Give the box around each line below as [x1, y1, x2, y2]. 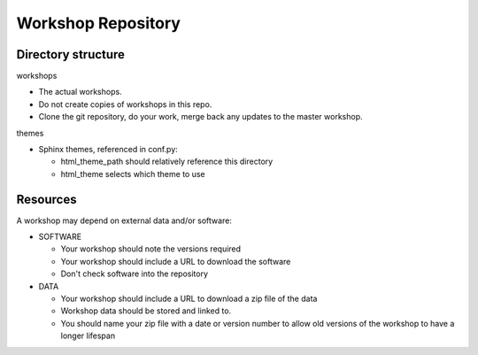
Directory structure [16, 47, 126, 62]
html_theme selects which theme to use [60, 168, 205, 179]
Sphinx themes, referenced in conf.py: [38, 144, 179, 155]
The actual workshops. [38, 87, 123, 97]
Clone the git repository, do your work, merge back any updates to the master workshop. [38, 112, 363, 122]
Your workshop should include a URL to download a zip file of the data [60, 293, 318, 305]
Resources [16, 191, 77, 207]
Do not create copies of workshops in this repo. [38, 98, 212, 110]
